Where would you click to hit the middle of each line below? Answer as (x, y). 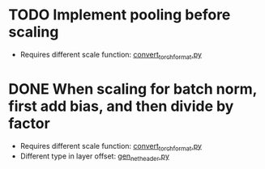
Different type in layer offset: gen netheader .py (95, 157)
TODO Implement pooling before (120, 15)
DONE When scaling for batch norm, (133, 89)
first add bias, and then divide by (121, 106)
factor (29, 123)
